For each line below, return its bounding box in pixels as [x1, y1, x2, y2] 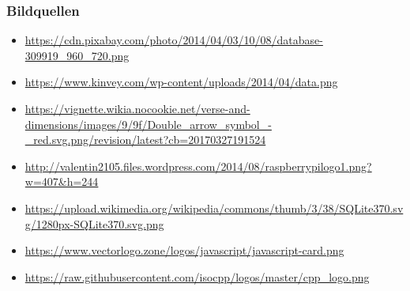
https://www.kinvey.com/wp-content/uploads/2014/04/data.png [24, 74, 338, 90]
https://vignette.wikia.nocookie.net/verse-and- [24, 100, 250, 116]
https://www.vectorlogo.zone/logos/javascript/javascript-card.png [24, 242, 344, 259]
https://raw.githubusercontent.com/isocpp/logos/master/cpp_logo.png [24, 268, 370, 285]
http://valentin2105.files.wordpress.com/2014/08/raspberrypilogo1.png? [24, 157, 372, 174]
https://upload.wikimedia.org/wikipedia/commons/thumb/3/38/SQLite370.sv [24, 199, 404, 216]
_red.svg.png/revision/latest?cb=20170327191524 [24, 131, 266, 148]
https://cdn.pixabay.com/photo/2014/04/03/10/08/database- [24, 32, 323, 48]
